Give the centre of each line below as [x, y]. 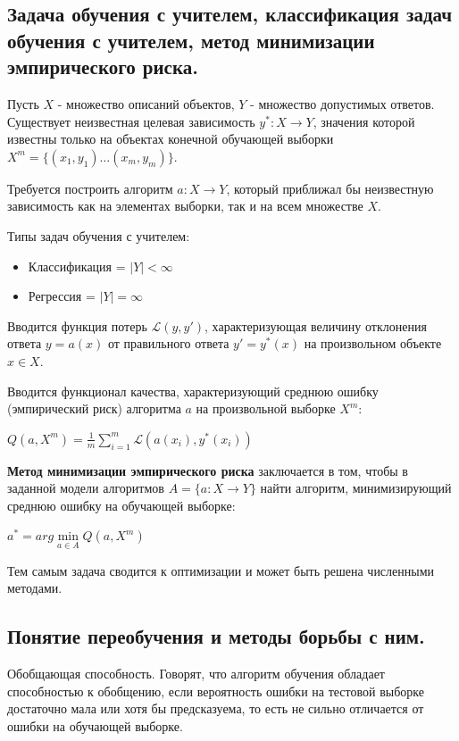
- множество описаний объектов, [146, 103]
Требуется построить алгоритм [90, 188]
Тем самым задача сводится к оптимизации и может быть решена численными [221, 570]
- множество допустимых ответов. [342, 103]
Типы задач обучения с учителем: [99, 235]
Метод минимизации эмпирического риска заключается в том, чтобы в [208, 470]
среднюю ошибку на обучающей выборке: [121, 505]
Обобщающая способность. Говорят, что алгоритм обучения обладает [196, 674]
